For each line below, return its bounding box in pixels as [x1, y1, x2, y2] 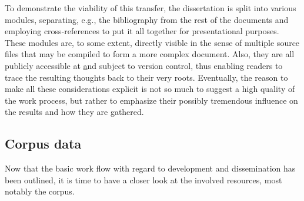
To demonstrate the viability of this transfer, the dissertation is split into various [5, 2, 296, 14]
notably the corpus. [5, 185, 75, 197]
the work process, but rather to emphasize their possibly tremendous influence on [5, 94, 298, 106]
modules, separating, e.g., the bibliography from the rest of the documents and [5, 13, 289, 25]
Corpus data [5, 134, 82, 153]
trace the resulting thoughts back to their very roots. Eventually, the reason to [5, 71, 288, 83]
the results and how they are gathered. [5, 106, 144, 118]
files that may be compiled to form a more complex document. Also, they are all [5, 48, 295, 60]
